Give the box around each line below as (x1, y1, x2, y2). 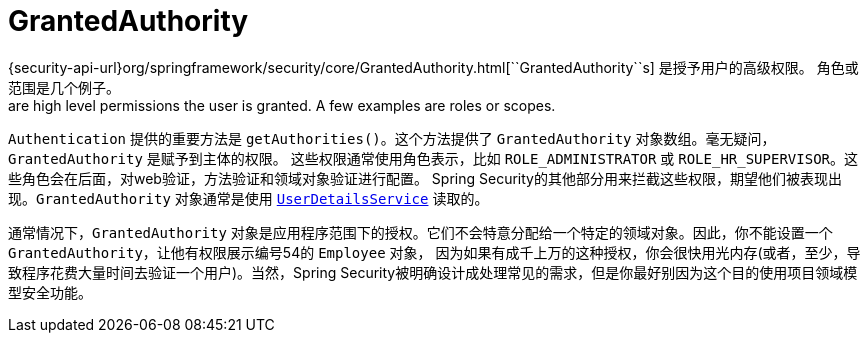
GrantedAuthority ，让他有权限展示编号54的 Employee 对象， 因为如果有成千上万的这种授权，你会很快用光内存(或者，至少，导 (8, 243, 861, 261)
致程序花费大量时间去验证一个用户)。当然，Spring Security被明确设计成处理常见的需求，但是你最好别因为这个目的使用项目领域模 (8, 263, 858, 281)
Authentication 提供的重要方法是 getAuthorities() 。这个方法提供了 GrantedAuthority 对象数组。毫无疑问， (8, 129, 776, 147)
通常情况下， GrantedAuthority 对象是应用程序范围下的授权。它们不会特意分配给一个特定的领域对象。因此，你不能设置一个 (8, 223, 833, 241)
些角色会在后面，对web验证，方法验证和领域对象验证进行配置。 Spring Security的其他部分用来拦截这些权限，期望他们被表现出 (8, 169, 842, 187)
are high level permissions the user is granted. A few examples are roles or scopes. (8, 96, 556, 114)
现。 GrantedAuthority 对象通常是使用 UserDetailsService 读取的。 (8, 189, 489, 207)
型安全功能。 (8, 283, 92, 301)
